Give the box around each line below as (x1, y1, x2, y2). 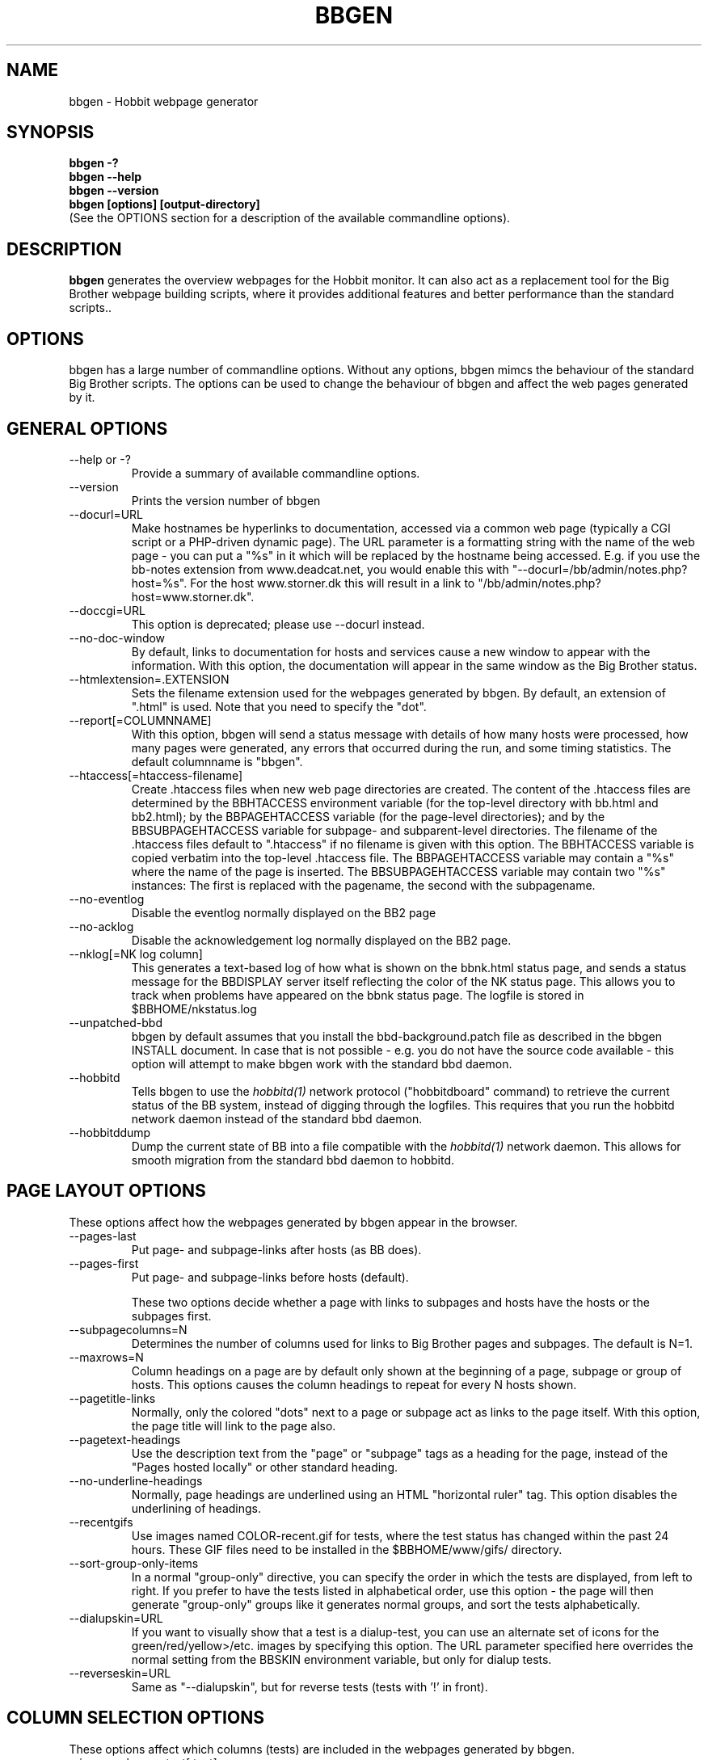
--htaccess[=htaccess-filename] (69, 768, 243, 782)
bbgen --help (69, 170, 142, 184)
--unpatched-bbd (69, 1015, 162, 1029)
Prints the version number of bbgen (131, 493, 321, 507)
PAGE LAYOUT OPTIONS (6, 1181, 206, 1202)
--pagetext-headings (69, 1432, 181, 1446)
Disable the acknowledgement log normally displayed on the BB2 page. (131, 933, 512, 947)
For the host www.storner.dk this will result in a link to (190, 575, 475, 590)
